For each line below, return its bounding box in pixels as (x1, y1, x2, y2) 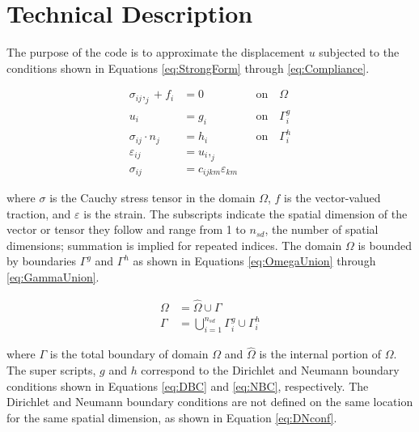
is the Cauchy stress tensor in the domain (49, 189, 256, 206)
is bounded (358, 236, 412, 253)
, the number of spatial (265, 221, 379, 238)
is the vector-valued (284, 189, 381, 206)
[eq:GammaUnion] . (6, 269, 99, 286)
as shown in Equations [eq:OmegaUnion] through (133, 252, 376, 269)
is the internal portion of (259, 345, 382, 362)
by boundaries (6, 252, 77, 269)
